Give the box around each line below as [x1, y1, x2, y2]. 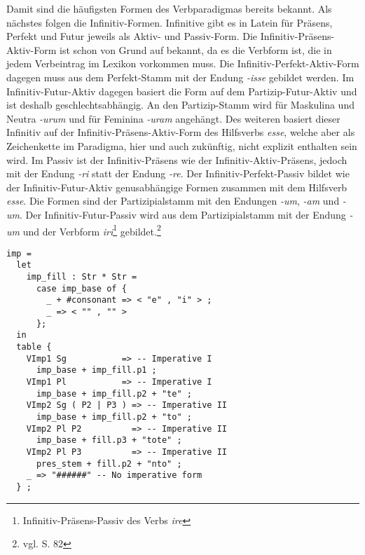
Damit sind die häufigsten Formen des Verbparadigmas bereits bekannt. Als [6, 1, 332, 15]
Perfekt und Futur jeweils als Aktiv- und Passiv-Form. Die [6, 29, 258, 43]
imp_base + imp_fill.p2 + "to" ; [36, 411, 192, 422]
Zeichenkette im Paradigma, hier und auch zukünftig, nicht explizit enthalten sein [6, 138, 357, 153]
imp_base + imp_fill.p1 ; [36, 365, 157, 376]
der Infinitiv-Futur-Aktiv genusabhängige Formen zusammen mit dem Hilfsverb [6, 179, 347, 194]
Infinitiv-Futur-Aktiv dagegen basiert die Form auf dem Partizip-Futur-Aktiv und [6, 83, 357, 98]
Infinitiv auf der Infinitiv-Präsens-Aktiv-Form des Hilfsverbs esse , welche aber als [6, 125, 355, 139]
